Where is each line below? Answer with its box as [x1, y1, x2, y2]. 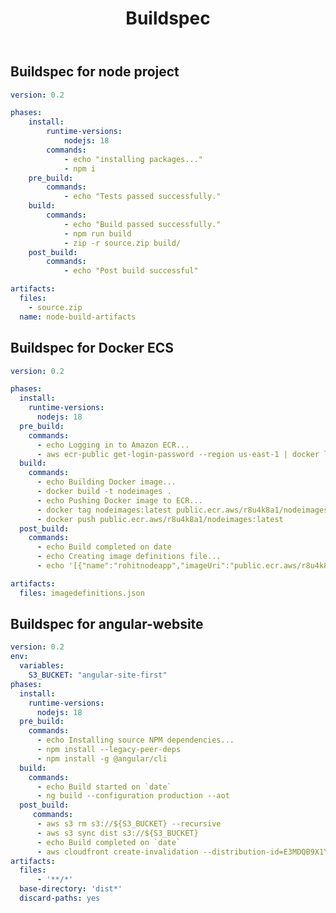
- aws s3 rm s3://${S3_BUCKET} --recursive [36, 819, 222, 829]
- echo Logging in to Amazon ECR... [36, 440, 190, 450]
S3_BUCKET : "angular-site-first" [28, 670, 168, 681]
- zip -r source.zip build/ [63, 238, 182, 248]
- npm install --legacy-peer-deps [36, 745, 182, 755]
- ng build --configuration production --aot [36, 791, 230, 801]
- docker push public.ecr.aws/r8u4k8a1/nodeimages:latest [36, 514, 284, 524]
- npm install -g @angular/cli [36, 753, 168, 764]
